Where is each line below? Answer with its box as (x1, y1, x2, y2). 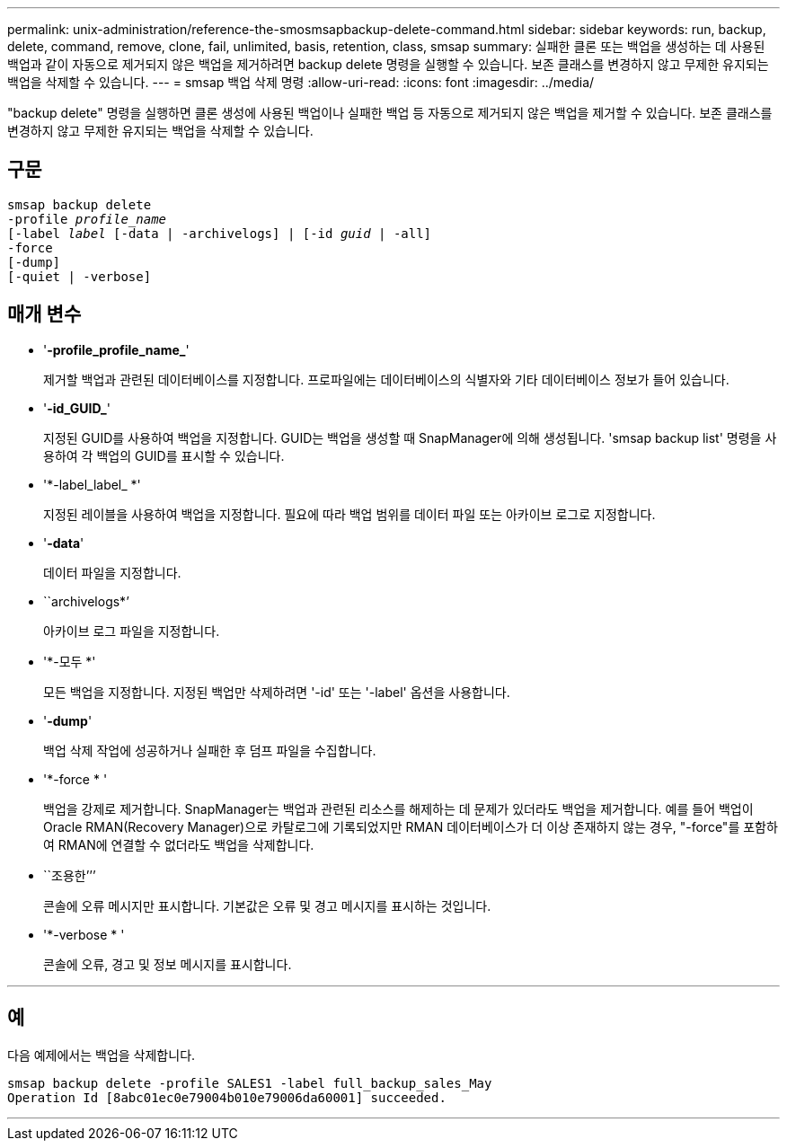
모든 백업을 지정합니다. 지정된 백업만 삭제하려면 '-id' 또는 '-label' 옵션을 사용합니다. (43, 684, 510, 700)
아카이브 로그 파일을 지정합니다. (43, 623, 220, 639)
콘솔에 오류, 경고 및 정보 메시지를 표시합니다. (43, 956, 292, 972)
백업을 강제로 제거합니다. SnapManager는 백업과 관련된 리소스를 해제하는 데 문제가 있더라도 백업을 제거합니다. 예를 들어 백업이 (43, 800, 754, 817)
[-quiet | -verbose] (7, 269, 152, 284)
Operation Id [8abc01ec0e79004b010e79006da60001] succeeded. (7, 1090, 447, 1105)
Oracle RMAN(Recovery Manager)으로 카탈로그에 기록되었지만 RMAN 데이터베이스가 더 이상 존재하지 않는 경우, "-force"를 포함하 (43, 818, 778, 835)
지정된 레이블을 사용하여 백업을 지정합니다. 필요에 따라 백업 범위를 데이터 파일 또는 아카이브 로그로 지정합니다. (43, 506, 656, 522)
